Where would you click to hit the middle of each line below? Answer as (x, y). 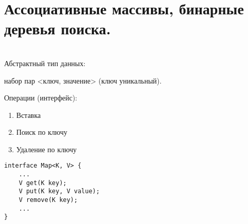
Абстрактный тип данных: (45, 63)
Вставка (28, 115)
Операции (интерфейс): (41, 98)
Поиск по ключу (42, 132)
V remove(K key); (48, 200)
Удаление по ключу (46, 149)
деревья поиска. (58, 28)
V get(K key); (43, 183)
